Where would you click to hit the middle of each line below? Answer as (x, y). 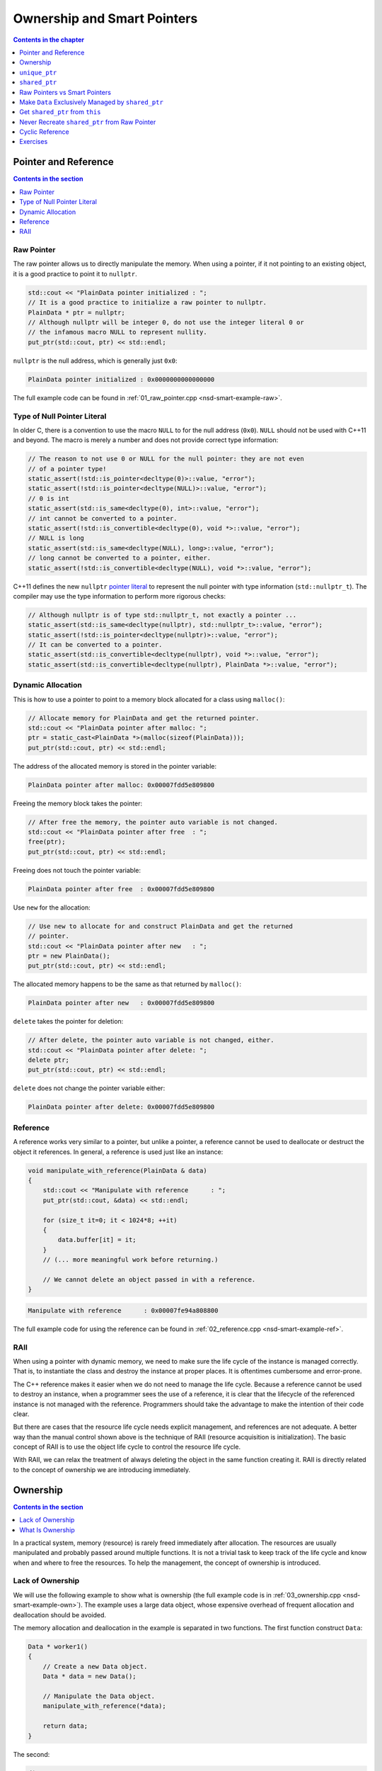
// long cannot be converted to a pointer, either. (120, 558)
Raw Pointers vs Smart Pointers (65, 92)
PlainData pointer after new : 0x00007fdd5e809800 (121, 1003)
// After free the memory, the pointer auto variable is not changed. (153, 822)
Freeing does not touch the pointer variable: (77, 870)
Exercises (34, 142)
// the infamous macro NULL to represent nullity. (118, 332)
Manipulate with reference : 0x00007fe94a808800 (123, 1310)
